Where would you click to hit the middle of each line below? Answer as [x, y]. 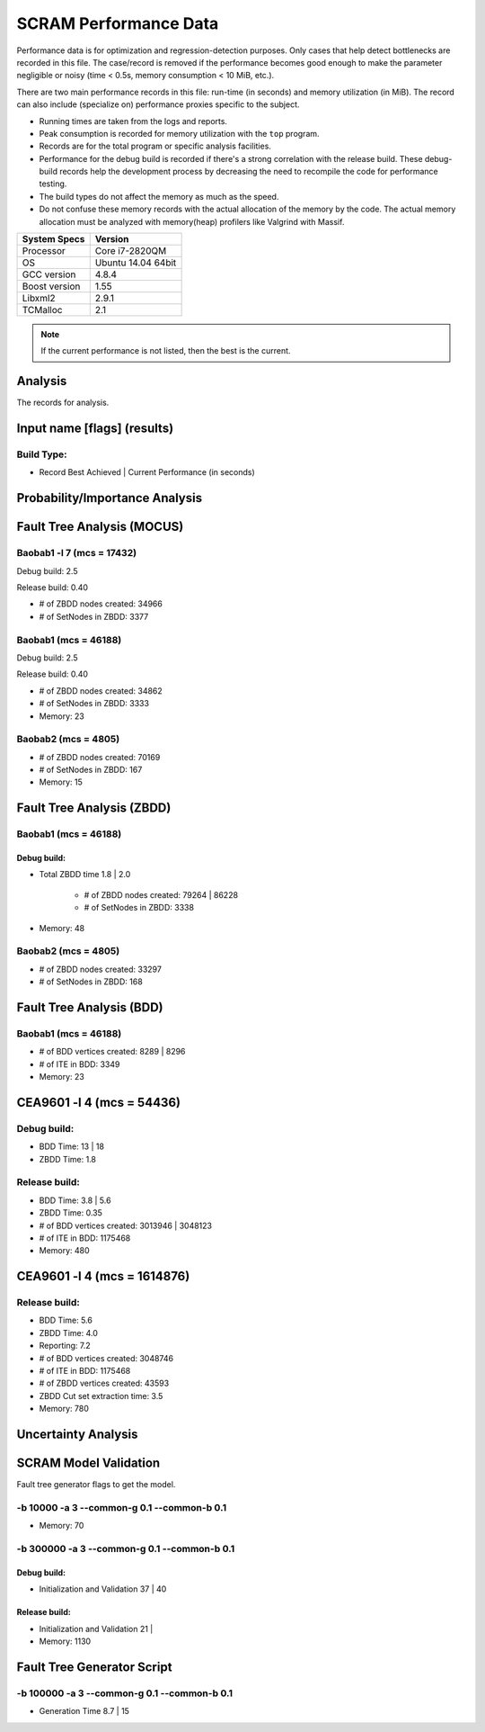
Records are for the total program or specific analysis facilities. [155, 146]
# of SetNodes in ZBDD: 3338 [139, 908]
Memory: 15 [61, 782]
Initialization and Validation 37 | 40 [103, 1589]
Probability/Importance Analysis [109, 498]
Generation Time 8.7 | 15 [84, 1711]
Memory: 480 [64, 1251]
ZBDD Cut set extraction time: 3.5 [101, 1395]
